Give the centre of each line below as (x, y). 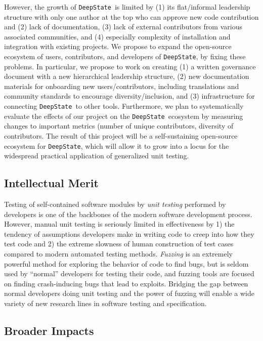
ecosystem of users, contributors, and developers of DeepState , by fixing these (125, 56)
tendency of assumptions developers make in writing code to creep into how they (129, 233)
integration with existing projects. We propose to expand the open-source (118, 46)
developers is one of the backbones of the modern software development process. (128, 214)
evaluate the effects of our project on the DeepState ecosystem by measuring (124, 116)
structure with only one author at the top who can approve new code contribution (131, 16)
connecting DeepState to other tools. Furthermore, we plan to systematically (124, 106)
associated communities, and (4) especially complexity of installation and (117, 36)
